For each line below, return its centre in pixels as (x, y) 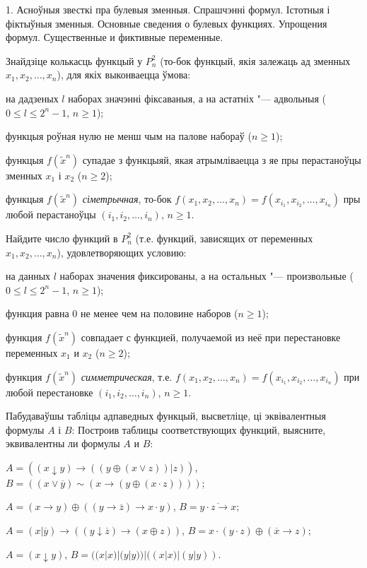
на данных (28, 276)
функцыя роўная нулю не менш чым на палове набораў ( (129, 136)
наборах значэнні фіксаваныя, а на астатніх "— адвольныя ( (197, 98)
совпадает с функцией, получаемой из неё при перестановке (211, 337)
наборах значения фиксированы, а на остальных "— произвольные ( (206, 276)
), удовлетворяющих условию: (122, 252)
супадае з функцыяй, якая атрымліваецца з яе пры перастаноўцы (222, 159)
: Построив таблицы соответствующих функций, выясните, (199, 429)
